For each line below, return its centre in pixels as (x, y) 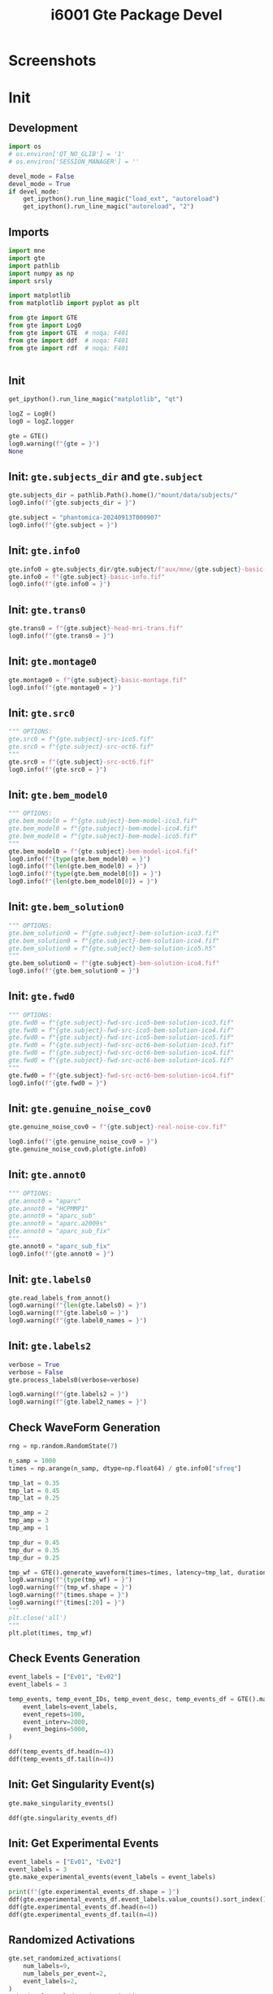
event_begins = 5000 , (56, 1730)
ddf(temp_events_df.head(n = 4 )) (61, 1752)
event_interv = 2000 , (56, 1722)
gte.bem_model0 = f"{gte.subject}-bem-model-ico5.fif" (103, 836)
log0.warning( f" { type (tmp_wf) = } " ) (70, 1580)
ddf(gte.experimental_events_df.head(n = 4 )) (83, 1907)
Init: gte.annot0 (47, 1175)
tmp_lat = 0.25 (34, 1498)
